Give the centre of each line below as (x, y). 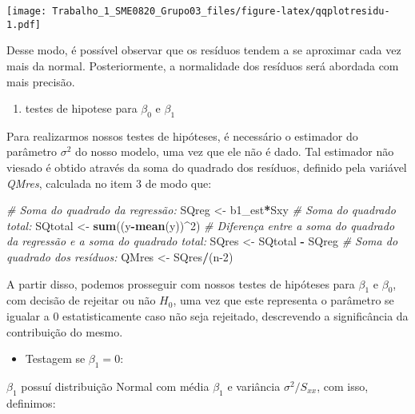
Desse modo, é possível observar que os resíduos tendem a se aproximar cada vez (204, 50)
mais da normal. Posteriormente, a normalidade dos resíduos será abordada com (203, 65)
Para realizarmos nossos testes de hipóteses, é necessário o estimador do (182, 135)
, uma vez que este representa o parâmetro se (283, 300)
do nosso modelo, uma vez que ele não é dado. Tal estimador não (235, 151)
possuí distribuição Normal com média (115, 386)
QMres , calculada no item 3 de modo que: (109, 183)
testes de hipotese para (81, 108)
